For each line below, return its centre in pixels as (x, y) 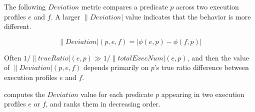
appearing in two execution (203, 94)
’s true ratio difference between (201, 67)
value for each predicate (117, 94)
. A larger (65, 16)
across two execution (207, 6)
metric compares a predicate (124, 6)
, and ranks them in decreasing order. (103, 104)
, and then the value (218, 57)
